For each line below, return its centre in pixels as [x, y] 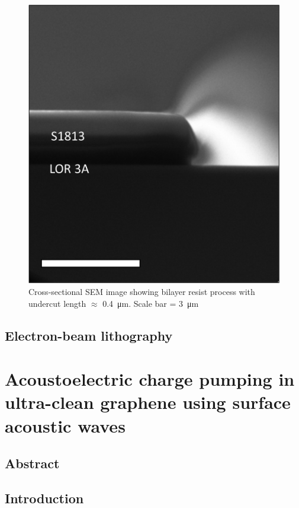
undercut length [57, 303]
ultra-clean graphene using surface [148, 402]
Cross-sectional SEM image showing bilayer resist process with [142, 291]
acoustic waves [65, 425]
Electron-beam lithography [89, 335]
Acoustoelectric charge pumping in [150, 379]
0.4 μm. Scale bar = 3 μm [151, 303]
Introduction [44, 498]
